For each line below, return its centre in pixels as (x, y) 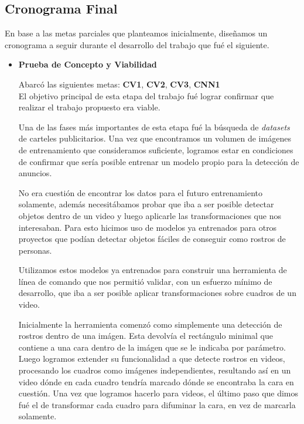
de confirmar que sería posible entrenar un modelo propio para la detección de (159, 161)
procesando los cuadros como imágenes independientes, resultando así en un (155, 370)
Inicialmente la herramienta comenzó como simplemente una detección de (150, 324)
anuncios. (35, 173)
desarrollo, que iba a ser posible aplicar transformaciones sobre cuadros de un (157, 293)
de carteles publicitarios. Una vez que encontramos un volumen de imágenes (155, 138)
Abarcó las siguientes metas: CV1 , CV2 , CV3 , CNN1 (119, 84)
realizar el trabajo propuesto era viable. (89, 107)
